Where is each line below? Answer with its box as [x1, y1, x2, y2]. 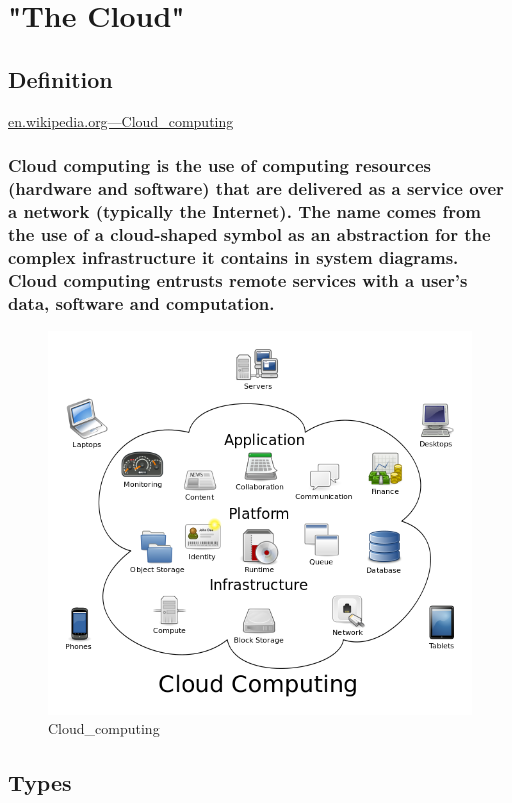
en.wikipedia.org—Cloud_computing [8, 110, 234, 131]
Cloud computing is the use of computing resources [8, 153, 431, 178]
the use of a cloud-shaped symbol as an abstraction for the [8, 221, 491, 246]
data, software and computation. [8, 290, 275, 315]
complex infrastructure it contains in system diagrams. [8, 244, 459, 269]
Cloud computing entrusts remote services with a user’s [8, 267, 468, 292]
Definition [8, 63, 113, 94]
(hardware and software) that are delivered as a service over [8, 176, 504, 201]
